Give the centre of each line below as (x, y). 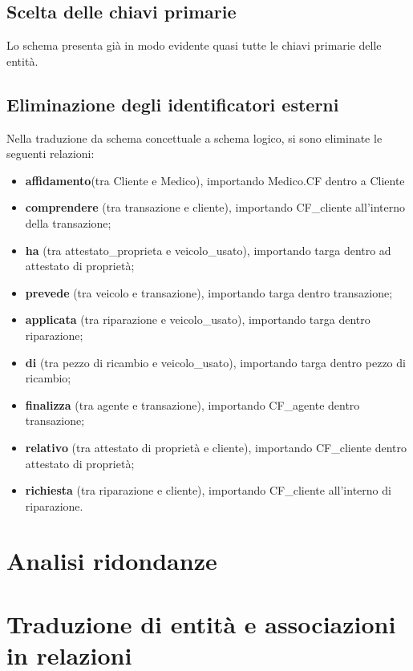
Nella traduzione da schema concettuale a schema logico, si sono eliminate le (194, 137)
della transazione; (68, 222)
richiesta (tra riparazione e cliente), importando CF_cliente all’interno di (208, 490)
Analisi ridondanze (112, 561)
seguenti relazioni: (51, 154)
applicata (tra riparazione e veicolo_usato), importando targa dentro (198, 319)
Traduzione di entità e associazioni (201, 623)
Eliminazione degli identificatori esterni (173, 104)
